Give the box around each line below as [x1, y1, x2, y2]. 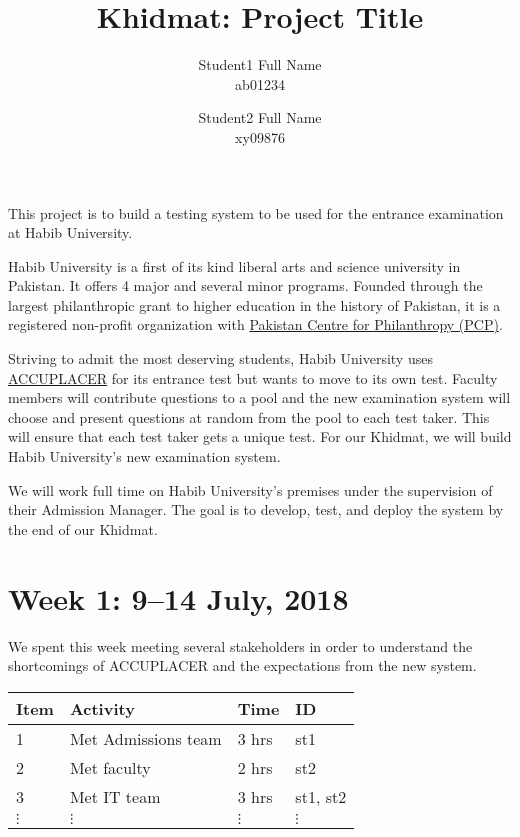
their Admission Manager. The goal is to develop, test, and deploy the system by [8, 499, 504, 520]
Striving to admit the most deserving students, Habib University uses [8, 348, 433, 369]
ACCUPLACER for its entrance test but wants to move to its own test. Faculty [8, 367, 498, 388]
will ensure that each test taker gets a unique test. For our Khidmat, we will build [8, 426, 512, 447]
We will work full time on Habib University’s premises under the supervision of [8, 479, 493, 500]
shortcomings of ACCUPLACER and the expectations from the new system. [8, 655, 477, 676]
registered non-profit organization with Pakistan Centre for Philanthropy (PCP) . [8, 314, 503, 335]
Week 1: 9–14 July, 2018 [8, 577, 349, 618]
